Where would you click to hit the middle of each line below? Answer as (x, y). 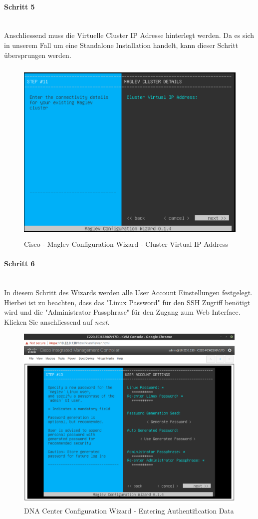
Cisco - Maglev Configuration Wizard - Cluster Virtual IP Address (126, 244)
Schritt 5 (19, 6)
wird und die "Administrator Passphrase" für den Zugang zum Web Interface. (122, 312)
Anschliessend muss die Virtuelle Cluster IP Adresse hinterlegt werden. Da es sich (129, 35)
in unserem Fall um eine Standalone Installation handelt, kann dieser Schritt (121, 45)
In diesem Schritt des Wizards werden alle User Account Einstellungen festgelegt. (129, 292)
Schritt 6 (19, 263)
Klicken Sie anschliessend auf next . (57, 321)
